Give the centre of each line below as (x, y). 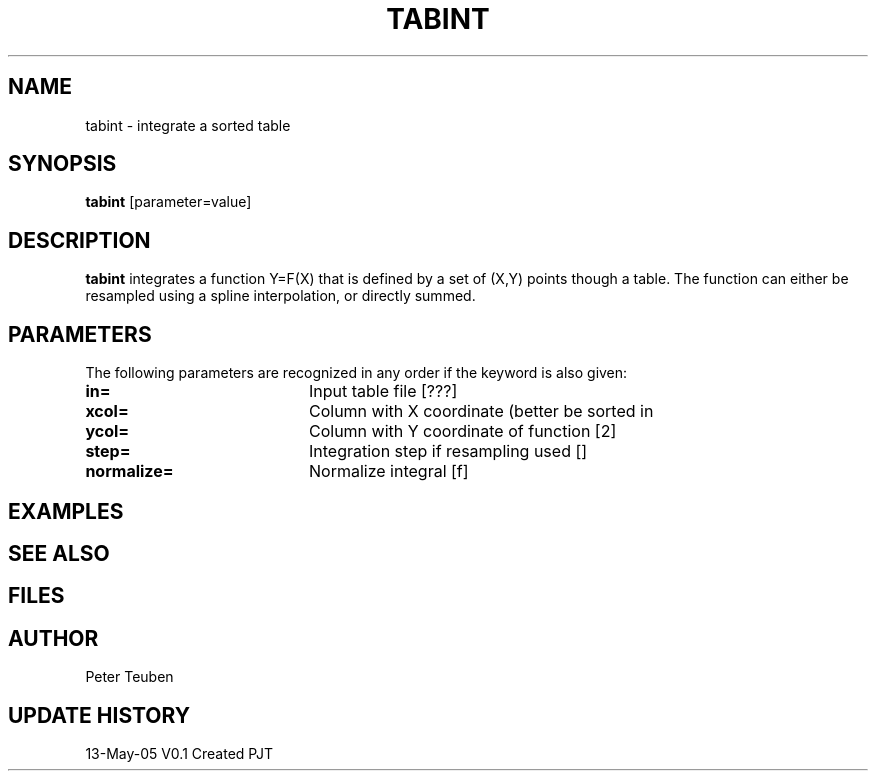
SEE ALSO (59, 553)
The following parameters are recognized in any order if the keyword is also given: (356, 373)
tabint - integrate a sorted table (188, 125)
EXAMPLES (66, 511)
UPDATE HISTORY (99, 715)
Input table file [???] (383, 391)
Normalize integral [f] (388, 471)
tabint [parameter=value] (168, 202)
